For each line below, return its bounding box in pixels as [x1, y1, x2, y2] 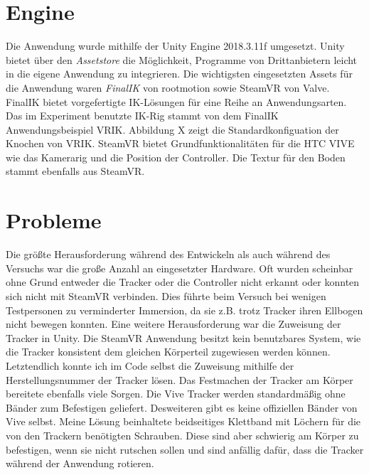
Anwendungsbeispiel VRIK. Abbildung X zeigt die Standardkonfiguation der [6, 122, 339, 137]
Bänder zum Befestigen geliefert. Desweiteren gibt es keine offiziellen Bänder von [6, 400, 358, 415]
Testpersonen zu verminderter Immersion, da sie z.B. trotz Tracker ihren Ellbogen [6, 302, 363, 317]
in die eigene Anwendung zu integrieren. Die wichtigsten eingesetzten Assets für [6, 66, 353, 81]
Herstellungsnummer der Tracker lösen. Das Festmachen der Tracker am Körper [6, 372, 353, 387]
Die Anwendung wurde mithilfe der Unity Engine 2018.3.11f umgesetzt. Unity [6, 38, 345, 53]
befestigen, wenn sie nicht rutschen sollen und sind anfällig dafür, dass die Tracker [6, 442, 364, 457]
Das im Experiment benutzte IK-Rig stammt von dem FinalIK [6, 108, 279, 123]
